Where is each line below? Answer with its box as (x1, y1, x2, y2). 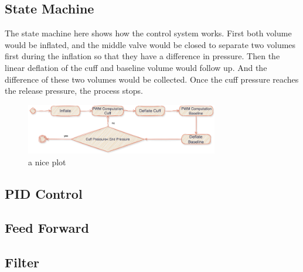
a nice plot (28, 155, 66, 168)
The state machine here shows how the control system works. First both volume (5, 27, 292, 39)
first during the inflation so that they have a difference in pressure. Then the (5, 50, 280, 62)
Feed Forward (5, 219, 89, 237)
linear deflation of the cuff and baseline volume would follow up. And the (5, 61, 267, 73)
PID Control (5, 184, 83, 202)
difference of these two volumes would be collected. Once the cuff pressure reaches (5, 73, 299, 85)
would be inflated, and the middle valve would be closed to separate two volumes (5, 38, 296, 50)
